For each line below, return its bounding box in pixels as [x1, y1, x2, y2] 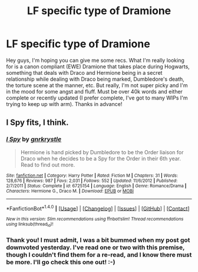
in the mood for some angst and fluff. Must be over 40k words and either [6, 88, 183, 95]
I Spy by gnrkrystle [6, 135, 62, 144]
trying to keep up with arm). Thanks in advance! [6, 100, 123, 107]
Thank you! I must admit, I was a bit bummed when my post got [6, 235, 190, 244]
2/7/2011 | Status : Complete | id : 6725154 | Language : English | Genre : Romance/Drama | [6, 183, 187, 189]
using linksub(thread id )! [6, 221, 54, 228]
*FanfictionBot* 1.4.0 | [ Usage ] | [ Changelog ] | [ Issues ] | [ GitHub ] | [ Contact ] [6, 204, 190, 212]
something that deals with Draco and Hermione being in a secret [6, 69, 163, 76]
